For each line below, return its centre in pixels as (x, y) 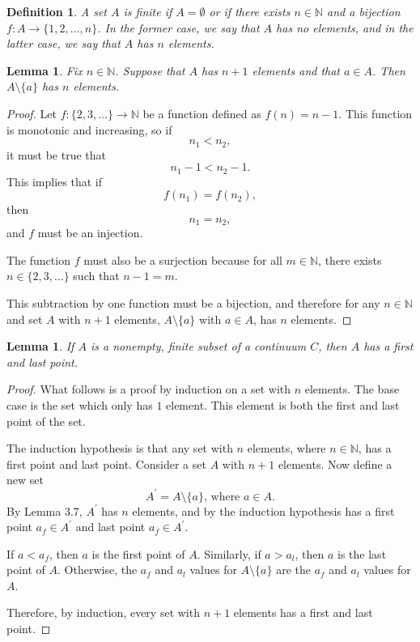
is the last (362, 553)
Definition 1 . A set (57, 11)
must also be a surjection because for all (183, 259)
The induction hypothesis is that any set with (120, 448)
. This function (375, 113)
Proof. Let (32, 113)
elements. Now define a (335, 463)
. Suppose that (150, 70)
